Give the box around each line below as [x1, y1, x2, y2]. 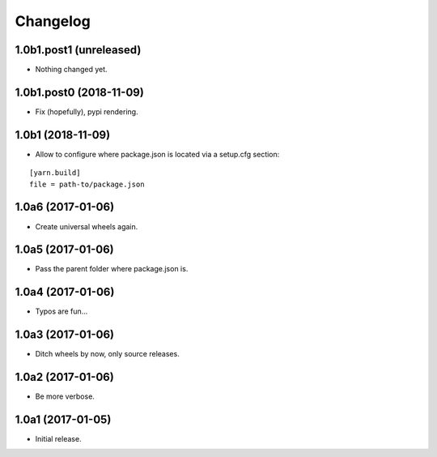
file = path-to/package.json [29, 179, 145, 189]
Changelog [15, 12, 91, 30]
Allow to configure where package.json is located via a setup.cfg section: [35, 149, 280, 159]
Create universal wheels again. [35, 221, 138, 231]
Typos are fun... [35, 306, 88, 316]
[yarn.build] [29, 169, 81, 177]
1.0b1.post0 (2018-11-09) [15, 85, 145, 99]
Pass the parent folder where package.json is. [35, 264, 189, 274]
